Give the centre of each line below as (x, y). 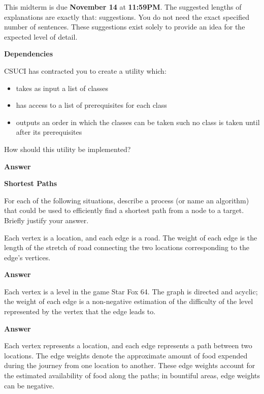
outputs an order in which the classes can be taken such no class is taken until (138, 122)
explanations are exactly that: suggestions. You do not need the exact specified (127, 17)
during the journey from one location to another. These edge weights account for (130, 365)
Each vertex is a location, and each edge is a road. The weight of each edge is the (131, 237)
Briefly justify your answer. (46, 220)
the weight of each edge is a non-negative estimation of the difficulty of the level (129, 301)
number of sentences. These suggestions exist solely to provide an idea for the (125, 27)
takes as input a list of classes (62, 88)
